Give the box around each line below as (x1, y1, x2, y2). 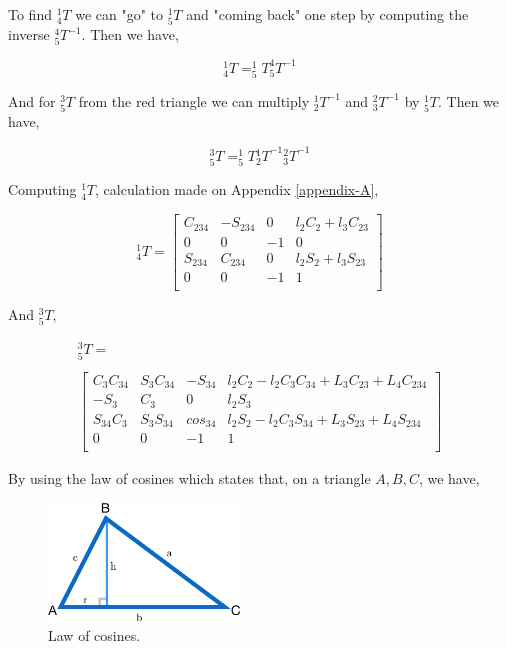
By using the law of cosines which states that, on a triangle (8, 468, 371, 489)
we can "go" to (75, 4, 163, 24)
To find (8, 4, 52, 24)
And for (8, 90, 56, 111)
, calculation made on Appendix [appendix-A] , (95, 179, 379, 200)
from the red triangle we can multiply (78, 90, 310, 111)
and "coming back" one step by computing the (186, 4, 469, 24)
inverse (8, 24, 50, 45)
